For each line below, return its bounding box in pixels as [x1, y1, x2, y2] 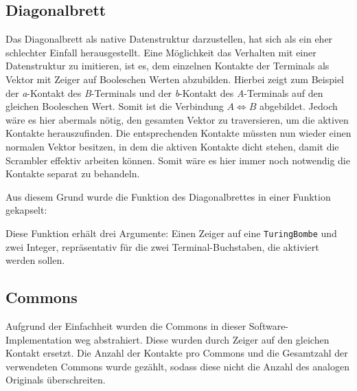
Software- [249, 318, 289, 333]
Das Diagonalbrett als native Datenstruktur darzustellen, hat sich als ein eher [5, 32, 333, 46]
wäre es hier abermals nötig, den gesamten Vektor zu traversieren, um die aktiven [5, 112, 349, 126]
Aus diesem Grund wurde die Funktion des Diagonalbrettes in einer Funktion [5, 189, 331, 203]
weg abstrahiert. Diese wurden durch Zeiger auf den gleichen [75, 332, 330, 346]
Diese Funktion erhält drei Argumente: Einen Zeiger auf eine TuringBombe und [5, 225, 337, 240]
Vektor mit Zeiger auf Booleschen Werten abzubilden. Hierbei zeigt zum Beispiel [5, 71, 345, 86]
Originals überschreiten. [5, 372, 106, 387]
